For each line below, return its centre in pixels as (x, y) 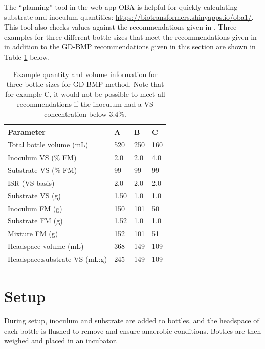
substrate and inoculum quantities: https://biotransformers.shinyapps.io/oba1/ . (129, 17)
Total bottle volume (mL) (48, 145)
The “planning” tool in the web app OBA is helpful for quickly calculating (121, 7)
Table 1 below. (27, 56)
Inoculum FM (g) (35, 208)
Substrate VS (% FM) (42, 170)
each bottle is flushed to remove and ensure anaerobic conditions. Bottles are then (133, 330)
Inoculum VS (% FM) (42, 157)
